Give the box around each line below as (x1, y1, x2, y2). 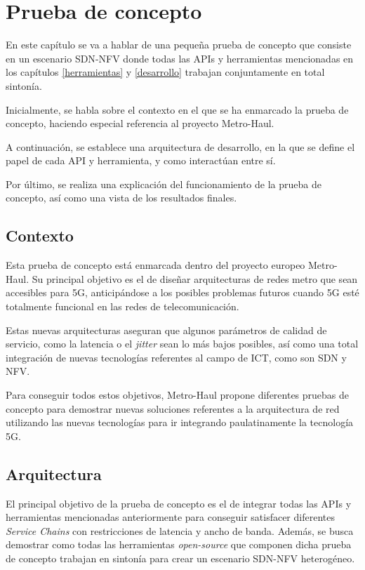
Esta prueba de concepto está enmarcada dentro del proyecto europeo (6, 258, 305, 272)
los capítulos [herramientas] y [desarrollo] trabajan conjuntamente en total (6, 65, 325, 79)
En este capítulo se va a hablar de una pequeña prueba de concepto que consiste (6, 37, 352, 52)
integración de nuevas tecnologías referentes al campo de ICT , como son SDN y (6, 350, 347, 364)
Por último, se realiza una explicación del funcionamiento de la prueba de (6, 176, 321, 191)
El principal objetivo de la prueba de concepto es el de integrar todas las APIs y (6, 496, 352, 510)
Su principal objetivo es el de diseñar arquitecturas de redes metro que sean (32, 271, 358, 286)
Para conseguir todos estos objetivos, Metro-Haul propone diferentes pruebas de (6, 387, 350, 402)
